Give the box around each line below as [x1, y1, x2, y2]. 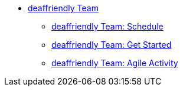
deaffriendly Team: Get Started [51, 40, 172, 50]
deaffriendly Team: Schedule [51, 21, 164, 31]
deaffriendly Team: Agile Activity [51, 58, 178, 68]
